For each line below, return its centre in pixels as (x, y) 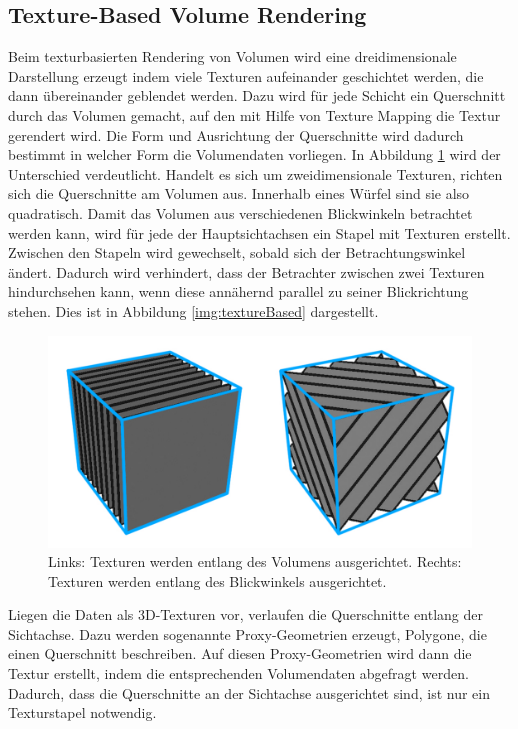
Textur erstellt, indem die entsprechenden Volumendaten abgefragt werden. (238, 673)
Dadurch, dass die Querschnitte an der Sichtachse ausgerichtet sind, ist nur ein (249, 692)
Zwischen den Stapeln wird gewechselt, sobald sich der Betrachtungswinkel (237, 252)
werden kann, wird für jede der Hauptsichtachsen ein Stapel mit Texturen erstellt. (259, 232)
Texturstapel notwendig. (82, 712)
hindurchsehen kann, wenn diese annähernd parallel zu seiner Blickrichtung (238, 291)
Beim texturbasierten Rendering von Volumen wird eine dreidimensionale (232, 56)
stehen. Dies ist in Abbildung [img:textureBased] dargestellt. (193, 310)
